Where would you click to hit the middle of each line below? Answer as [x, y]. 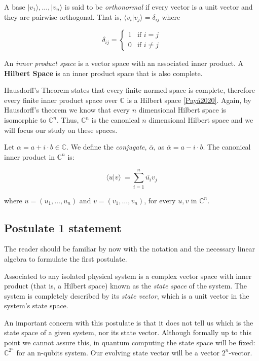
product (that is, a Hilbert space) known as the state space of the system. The [125, 286]
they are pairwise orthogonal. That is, [63, 16]
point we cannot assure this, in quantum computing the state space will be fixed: [130, 342]
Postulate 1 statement [63, 227]
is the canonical [116, 120]
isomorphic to [25, 120]
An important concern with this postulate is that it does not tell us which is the [129, 322]
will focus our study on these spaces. [61, 130]
